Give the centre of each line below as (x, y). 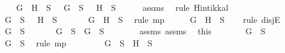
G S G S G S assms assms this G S (135, 31)
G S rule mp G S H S (79, 42)
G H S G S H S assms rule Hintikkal (122, 7)
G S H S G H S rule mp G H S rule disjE (142, 19)
